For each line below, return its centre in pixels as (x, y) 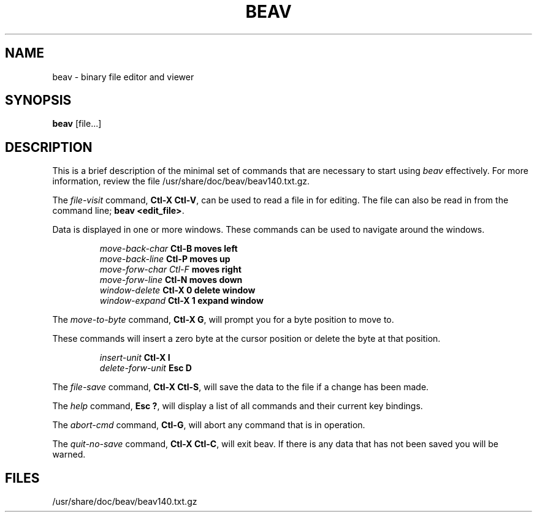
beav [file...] (77, 124)
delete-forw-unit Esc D (146, 368)
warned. (69, 455)
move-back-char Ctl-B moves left (169, 249)
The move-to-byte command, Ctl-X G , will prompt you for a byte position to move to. (223, 320)
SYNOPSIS (38, 100)
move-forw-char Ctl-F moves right (170, 270)
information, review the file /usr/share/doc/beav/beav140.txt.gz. (181, 181)
